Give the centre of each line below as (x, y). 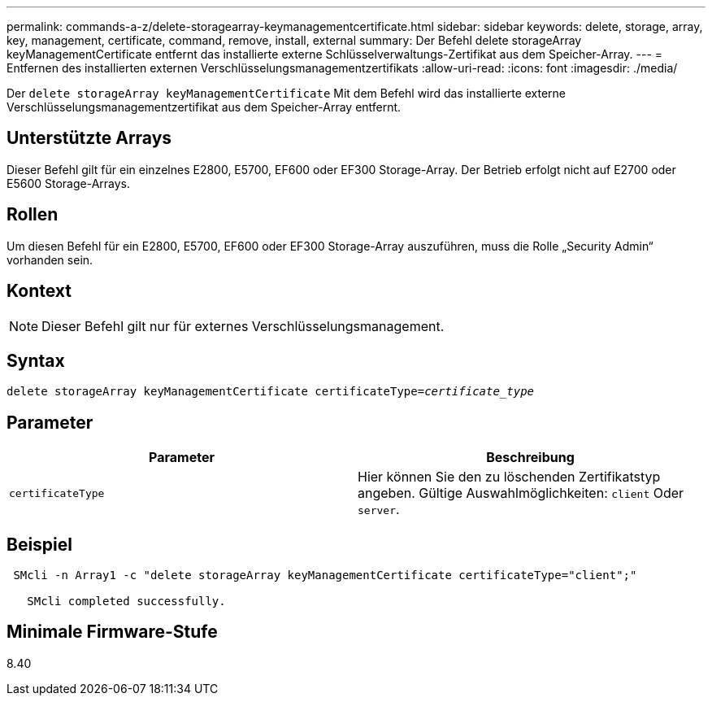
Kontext (39, 291)
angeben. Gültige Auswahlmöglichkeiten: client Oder (521, 493)
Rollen (33, 215)
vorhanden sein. (50, 259)
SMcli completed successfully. (126, 602)
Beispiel (39, 544)
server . (379, 510)
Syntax (36, 360)
